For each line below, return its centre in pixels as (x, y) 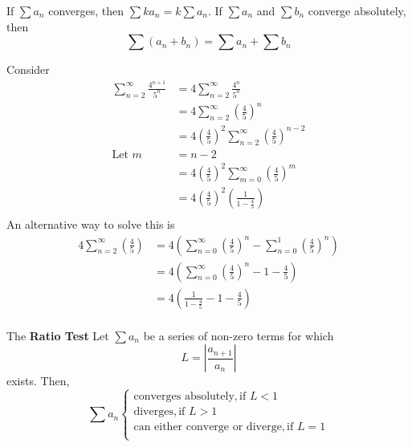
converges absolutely (184, 397)
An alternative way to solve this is (91, 223)
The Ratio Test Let (58, 335)
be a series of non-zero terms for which (239, 335)
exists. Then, (38, 381)
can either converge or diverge (208, 427)
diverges (153, 412)
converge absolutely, (357, 10)
